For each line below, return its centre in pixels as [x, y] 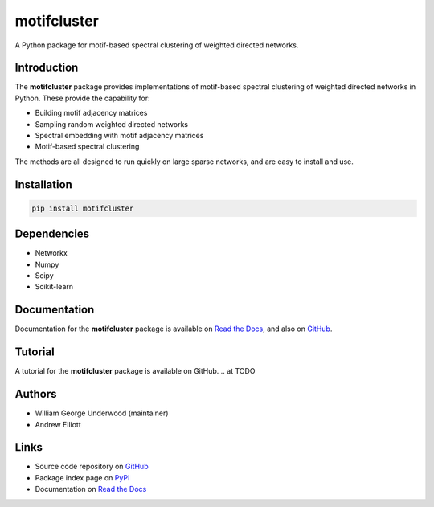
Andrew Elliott [58, 424]
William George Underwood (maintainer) [102, 413]
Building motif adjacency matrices [91, 113]
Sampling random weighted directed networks [112, 124]
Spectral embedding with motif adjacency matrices [119, 136]
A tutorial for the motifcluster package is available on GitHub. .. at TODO [135, 371]
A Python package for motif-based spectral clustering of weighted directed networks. [157, 45]
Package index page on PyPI [82, 477]
